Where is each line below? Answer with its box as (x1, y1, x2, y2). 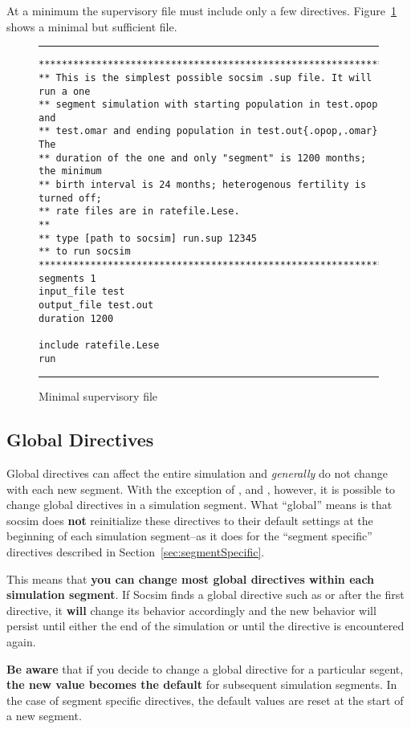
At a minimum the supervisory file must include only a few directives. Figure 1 (6, 2, 397, 18)
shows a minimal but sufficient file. (6, 18, 177, 35)
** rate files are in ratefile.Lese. (39, 206, 240, 218)
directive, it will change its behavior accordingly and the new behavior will (6, 601, 376, 618)
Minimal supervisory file (39, 388, 158, 405)
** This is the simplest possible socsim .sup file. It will (39, 71, 372, 83)
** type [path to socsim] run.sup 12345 (39, 232, 258, 244)
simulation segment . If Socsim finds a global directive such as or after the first (6, 586, 405, 603)
